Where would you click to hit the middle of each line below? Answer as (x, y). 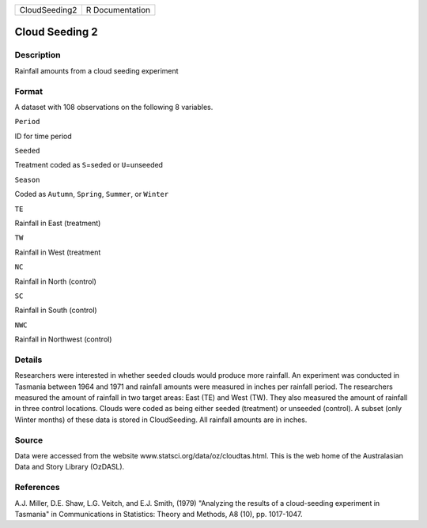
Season (27, 179)
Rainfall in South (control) (56, 310)
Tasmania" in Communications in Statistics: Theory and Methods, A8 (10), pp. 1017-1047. (159, 514)
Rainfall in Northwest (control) (63, 339)
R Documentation (118, 10)
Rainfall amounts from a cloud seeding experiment (96, 70)
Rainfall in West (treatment (58, 252)
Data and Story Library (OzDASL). (70, 467)
